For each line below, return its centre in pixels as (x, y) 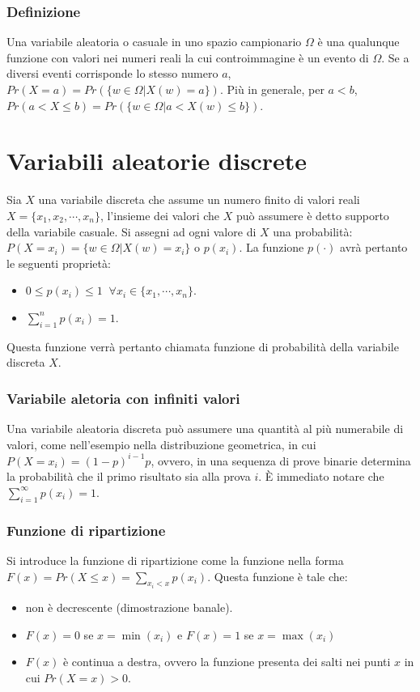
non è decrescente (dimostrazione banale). (129, 607)
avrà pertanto (374, 247)
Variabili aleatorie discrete (157, 161)
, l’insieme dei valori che (160, 215)
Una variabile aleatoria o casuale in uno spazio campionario (154, 42)
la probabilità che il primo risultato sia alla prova (129, 476)
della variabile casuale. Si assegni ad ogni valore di (132, 231)
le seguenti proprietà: (59, 263)
